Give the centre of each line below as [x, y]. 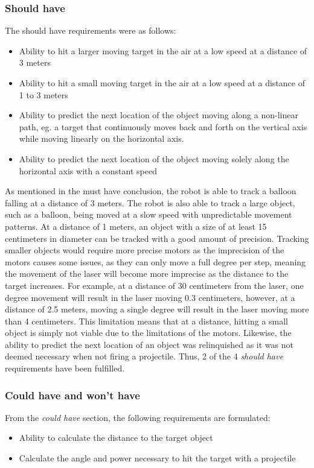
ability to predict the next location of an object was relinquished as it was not [149, 344]
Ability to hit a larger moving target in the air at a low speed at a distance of [163, 50]
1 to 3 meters [43, 94]
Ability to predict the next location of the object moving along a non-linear [159, 115]
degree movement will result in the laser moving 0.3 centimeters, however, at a [150, 297]
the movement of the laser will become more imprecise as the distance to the [147, 274]
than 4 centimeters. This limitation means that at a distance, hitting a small [147, 321]
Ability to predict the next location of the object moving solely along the [154, 158]
